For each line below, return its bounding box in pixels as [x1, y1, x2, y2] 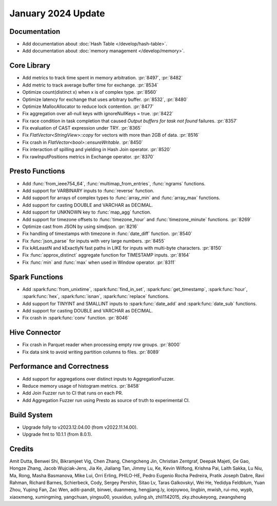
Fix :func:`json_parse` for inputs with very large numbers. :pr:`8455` [22, 238, 166, 244]
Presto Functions [9, 167, 65, 176]
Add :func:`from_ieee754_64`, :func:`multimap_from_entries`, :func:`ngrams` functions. [22, 180, 206, 186]
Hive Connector [9, 328, 61, 337]
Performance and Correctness [9, 362, 109, 371]
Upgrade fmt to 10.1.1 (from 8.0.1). [22, 431, 92, 437]
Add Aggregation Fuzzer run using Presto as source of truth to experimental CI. [22, 397, 190, 403]
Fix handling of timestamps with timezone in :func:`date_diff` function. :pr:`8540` [22, 230, 192, 237]
